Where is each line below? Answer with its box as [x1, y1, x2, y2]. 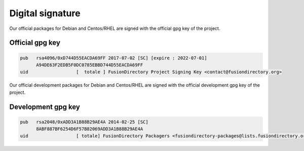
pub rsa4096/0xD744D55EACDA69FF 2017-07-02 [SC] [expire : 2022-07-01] [20, 55, 207, 61]
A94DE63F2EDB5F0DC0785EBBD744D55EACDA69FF [36, 62, 143, 68]
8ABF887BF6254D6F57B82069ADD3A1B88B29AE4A [36, 126, 143, 132]
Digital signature [9, 8, 81, 19]
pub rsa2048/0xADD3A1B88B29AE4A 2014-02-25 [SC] [20, 119, 149, 125]
